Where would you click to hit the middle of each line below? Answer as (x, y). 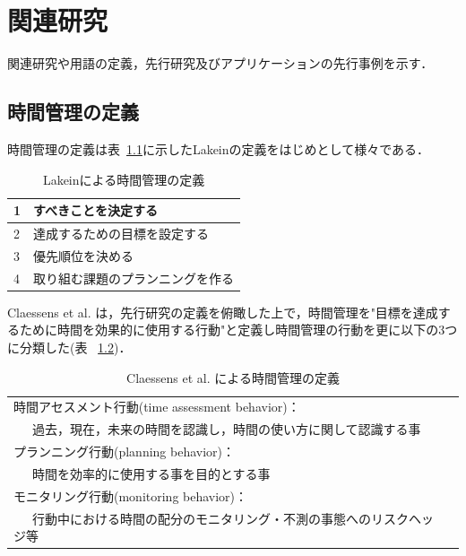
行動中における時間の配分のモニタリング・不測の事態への (201, 518)
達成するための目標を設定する (121, 233)
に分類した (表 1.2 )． (69, 347)
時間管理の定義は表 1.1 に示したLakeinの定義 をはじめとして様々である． (219, 148)
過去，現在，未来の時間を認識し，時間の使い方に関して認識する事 (226, 429)
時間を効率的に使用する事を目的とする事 (151, 473)
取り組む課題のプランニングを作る (134, 278)
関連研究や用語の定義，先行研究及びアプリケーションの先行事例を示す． (220, 63)
